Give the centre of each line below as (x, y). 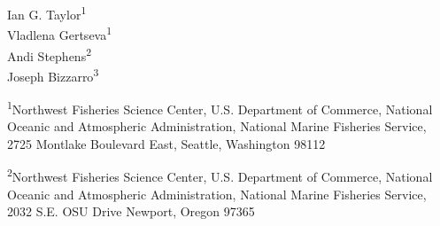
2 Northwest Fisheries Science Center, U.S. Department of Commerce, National (220, 175)
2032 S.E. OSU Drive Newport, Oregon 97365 (131, 211)
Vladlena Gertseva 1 (60, 33)
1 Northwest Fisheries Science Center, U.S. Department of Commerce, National (220, 108)
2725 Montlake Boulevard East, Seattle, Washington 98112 (166, 143)
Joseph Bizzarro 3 (53, 74)
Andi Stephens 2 (49, 54)
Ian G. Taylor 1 (47, 13)
